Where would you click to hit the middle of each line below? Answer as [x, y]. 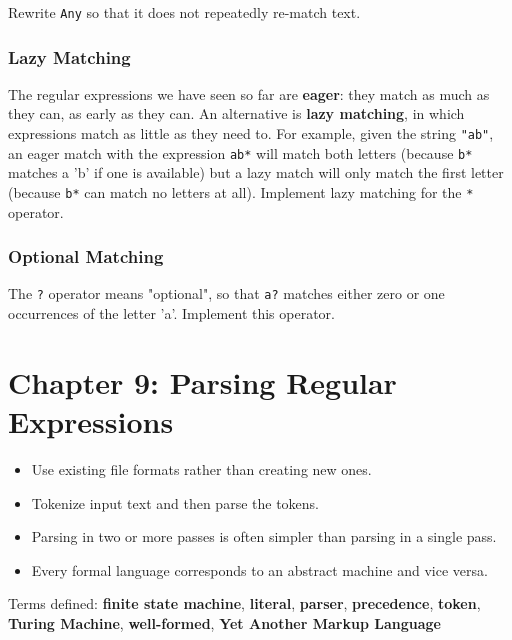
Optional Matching [86, 256]
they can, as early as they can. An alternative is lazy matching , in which [236, 113]
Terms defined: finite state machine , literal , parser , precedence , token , [244, 603]
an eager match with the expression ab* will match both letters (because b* [240, 152]
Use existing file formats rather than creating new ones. [201, 469]
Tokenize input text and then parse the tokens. [175, 502]
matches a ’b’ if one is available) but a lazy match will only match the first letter [256, 172]
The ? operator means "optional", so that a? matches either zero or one [226, 293]
